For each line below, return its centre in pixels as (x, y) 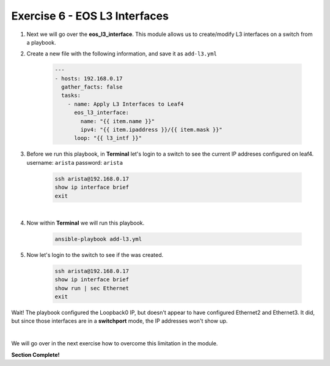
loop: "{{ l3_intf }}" (108, 138)
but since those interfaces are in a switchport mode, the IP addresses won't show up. (119, 321)
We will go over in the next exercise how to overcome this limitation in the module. (115, 343)
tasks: (71, 95)
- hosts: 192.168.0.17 (89, 78)
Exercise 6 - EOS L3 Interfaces (90, 16)
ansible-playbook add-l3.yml (98, 239)
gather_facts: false (92, 87)
